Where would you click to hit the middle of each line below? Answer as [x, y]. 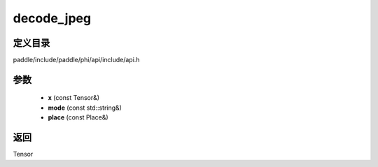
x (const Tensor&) [74, 98]
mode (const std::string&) [85, 108]
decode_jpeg [52, 18]
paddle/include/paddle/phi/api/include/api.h [76, 60]
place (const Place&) [78, 117]
